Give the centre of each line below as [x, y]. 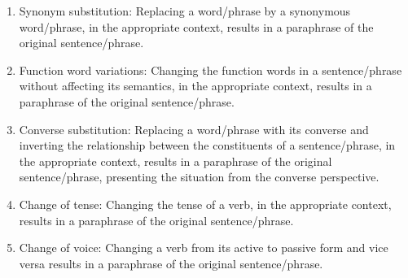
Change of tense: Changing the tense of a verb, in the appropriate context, [205, 204]
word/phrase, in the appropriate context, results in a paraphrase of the [196, 26]
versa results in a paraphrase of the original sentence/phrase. [171, 263]
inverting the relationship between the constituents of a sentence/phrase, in [207, 145]
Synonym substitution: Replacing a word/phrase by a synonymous [185, 11]
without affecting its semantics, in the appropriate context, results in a [195, 86]
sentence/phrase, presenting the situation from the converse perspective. [199, 177]
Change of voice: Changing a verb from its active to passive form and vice [204, 248]
